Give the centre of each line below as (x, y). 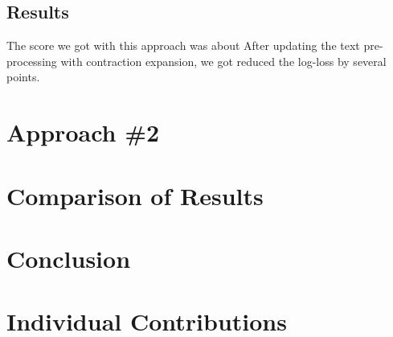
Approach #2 (83, 132)
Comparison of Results (135, 195)
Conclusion (69, 258)
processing (32, 61)
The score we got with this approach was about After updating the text (183, 45)
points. (23, 77)
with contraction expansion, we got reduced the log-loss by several (223, 61)
